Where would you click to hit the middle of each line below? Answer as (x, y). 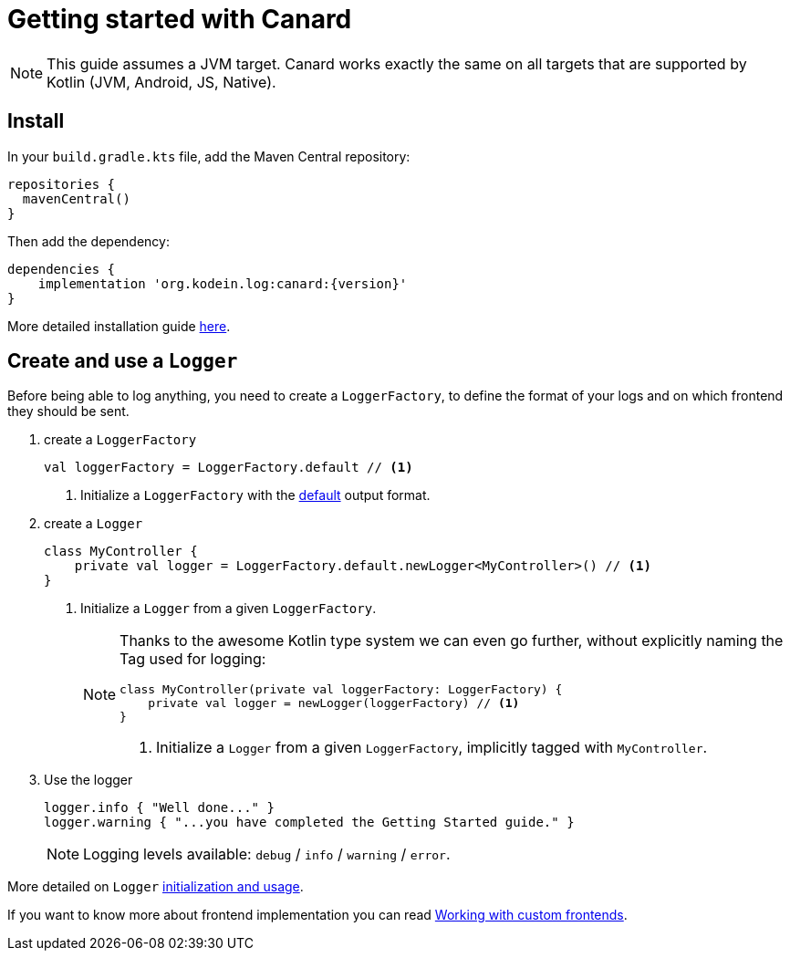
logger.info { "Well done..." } (159, 808)
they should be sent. (68, 411)
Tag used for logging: (193, 659)
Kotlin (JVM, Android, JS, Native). (161, 82)
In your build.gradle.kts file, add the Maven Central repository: (209, 156)
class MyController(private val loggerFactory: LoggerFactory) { (341, 690)
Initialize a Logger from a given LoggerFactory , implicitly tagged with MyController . (432, 748)
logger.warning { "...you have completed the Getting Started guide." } (309, 823)
